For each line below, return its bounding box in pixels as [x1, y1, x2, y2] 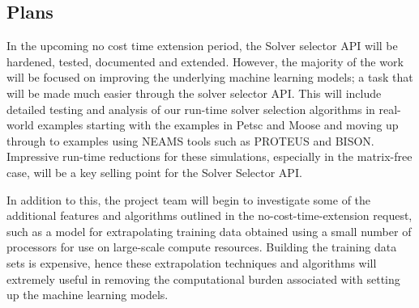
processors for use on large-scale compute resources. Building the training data [6, 238, 397, 255]
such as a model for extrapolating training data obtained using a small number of [6, 222, 412, 239]
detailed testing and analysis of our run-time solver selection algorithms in [6, 100, 375, 117]
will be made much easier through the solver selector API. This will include [6, 84, 382, 101]
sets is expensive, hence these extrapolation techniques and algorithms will [6, 254, 377, 271]
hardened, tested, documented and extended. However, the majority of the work [6, 53, 404, 70]
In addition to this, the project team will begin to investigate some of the [6, 191, 371, 208]
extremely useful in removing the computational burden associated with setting [6, 270, 400, 287]
